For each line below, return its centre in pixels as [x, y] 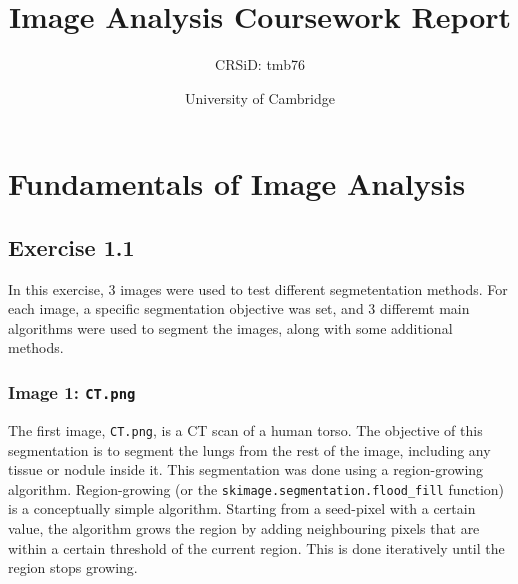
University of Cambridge [260, 97]
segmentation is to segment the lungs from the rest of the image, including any [249, 449]
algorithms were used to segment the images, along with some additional [230, 327]
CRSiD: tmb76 [260, 64]
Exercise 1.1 [71, 246]
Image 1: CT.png [72, 392]
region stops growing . [73, 567]
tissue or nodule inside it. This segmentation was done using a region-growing [246, 469]
